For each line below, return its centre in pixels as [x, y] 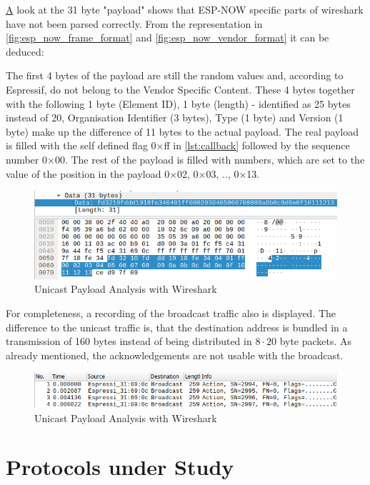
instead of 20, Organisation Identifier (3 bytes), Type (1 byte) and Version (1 [175, 117]
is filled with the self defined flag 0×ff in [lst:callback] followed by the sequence [178, 145]
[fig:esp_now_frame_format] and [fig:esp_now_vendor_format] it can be [167, 37]
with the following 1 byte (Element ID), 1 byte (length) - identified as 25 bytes [178, 103]
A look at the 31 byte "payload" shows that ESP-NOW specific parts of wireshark [185, 9]
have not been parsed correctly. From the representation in [134, 23]
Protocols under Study [120, 467]
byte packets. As [316, 341]
